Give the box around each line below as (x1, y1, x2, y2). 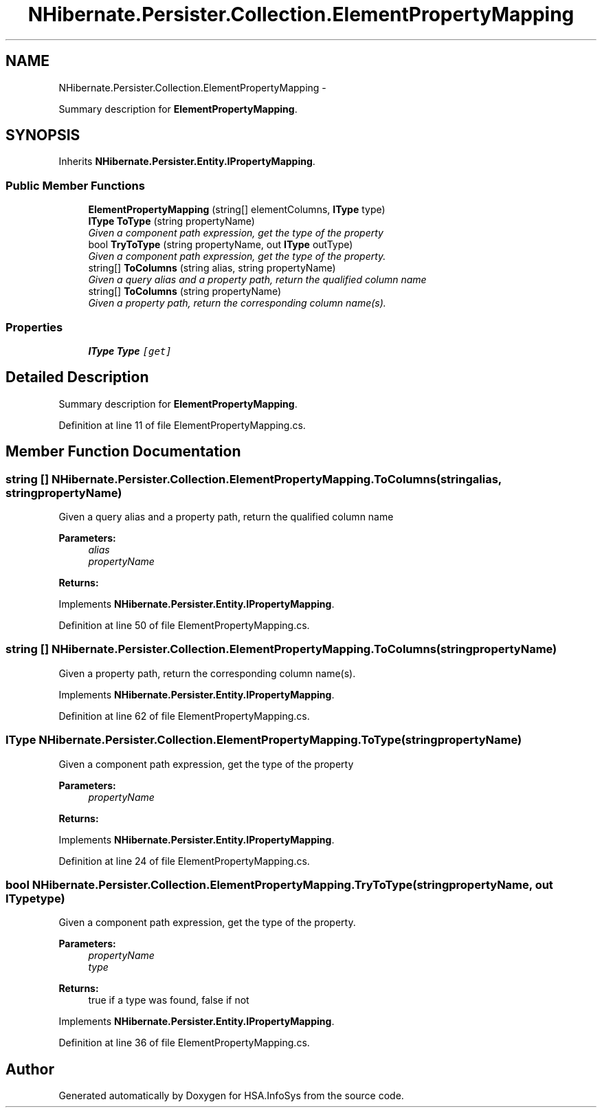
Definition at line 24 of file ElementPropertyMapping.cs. (58, 855, 310, 867)
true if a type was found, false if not (88, 994, 249, 1006)
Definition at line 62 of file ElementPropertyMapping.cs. (58, 709, 310, 722)
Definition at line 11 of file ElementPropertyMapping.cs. (58, 419, 306, 431)
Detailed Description (5, 368, 149, 386)
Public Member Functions (5, 178, 145, 192)
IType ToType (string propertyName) (88, 215, 255, 228)
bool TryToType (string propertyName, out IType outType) (88, 239, 353, 251)
